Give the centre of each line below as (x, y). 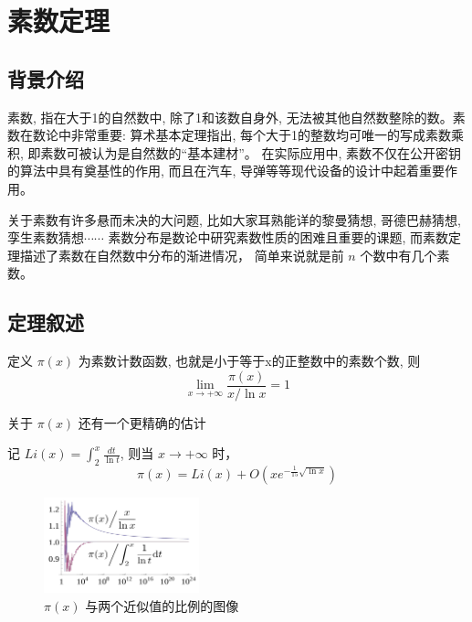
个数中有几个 (399, 255)
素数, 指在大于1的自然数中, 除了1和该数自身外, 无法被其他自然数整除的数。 (230, 117)
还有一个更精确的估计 (142, 422)
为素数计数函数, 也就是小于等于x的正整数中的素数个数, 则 (249, 361)
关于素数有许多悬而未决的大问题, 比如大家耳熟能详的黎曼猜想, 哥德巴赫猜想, (234, 219)
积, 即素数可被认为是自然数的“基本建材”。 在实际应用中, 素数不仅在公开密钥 (234, 152)
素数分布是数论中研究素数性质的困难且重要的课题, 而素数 (278, 237)
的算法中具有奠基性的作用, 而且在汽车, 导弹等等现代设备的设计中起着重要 (226, 171)
